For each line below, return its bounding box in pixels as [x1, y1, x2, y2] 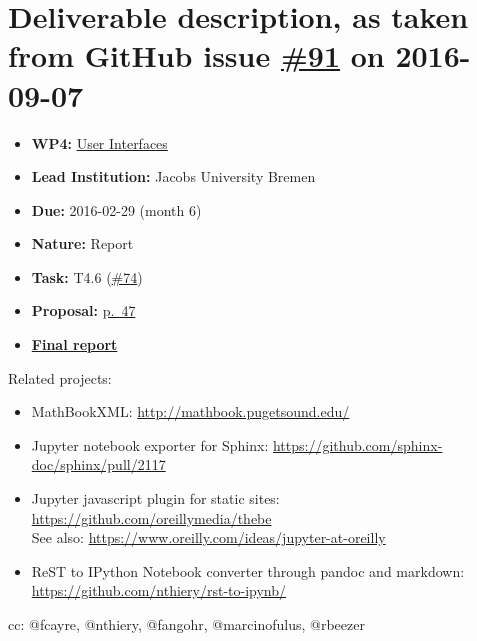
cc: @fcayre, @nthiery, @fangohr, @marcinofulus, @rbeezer [8, 614, 365, 634]
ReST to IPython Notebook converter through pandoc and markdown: [31, 560, 465, 581]
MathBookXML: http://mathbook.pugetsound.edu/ [31, 401, 350, 422]
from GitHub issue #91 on [8, 35, 385, 76]
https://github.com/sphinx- [272, 434, 443, 455]
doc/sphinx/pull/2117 [31, 454, 166, 475]
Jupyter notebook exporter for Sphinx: [31, 434, 269, 455]
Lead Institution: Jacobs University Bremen [31, 166, 316, 187]
